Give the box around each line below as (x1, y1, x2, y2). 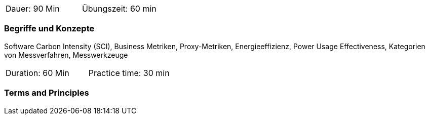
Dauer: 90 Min (6, 4, 60, 14)
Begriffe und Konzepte (4, 23, 95, 34)
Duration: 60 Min (6, 67, 69, 78)
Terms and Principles (4, 88, 89, 98)
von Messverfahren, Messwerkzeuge (4, 50, 128, 59)
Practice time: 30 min (88, 67, 170, 78)
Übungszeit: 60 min (82, 4, 157, 14)
